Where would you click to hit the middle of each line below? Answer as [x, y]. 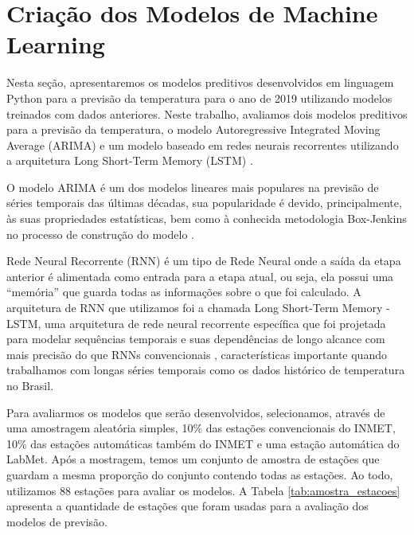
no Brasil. [30, 385]
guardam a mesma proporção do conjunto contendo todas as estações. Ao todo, [200, 474]
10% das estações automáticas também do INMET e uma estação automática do [203, 443]
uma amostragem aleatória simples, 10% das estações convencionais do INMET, [201, 428]
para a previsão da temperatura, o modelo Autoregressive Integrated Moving [193, 129]
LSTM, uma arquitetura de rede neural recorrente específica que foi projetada [196, 323]
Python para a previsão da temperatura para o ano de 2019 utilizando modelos [199, 98]
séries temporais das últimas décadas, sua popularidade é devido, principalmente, [204, 203]
